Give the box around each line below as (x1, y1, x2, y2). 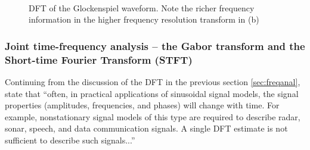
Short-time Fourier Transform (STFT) (5, 52, 193, 67)
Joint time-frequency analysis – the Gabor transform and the (5, 38, 305, 53)
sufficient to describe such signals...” (5, 133, 135, 146)
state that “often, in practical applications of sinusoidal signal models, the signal (5, 87, 299, 99)
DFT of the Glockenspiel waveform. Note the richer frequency (29, 1, 255, 14)
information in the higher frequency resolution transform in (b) (29, 13, 259, 26)
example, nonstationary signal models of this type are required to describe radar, (5, 110, 300, 123)
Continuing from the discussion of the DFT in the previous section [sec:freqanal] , (5, 75, 300, 87)
